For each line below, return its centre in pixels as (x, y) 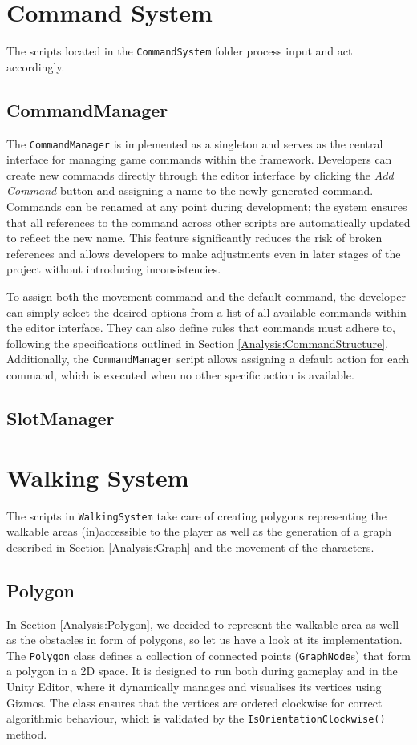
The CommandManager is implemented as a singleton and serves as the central (195, 143)
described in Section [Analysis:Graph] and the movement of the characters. (190, 547)
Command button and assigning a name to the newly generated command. (190, 190)
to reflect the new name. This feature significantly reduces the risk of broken (194, 238)
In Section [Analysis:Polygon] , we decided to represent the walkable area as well (203, 624)
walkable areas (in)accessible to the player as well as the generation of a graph (199, 531)
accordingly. (36, 66)
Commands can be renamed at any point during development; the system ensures (207, 206)
